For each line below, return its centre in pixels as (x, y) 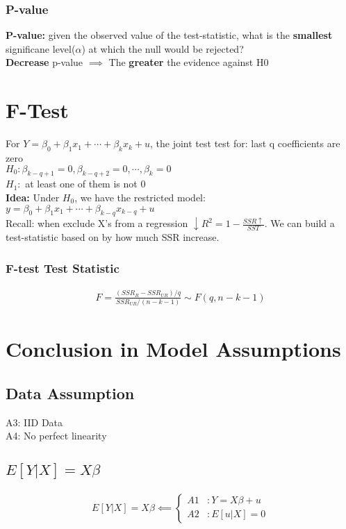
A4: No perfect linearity (56, 436)
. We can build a (299, 223)
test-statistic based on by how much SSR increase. (113, 237)
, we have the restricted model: (140, 197)
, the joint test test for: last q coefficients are (245, 143)
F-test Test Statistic (63, 268)
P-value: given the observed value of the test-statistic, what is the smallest (169, 35)
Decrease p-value (44, 62)
